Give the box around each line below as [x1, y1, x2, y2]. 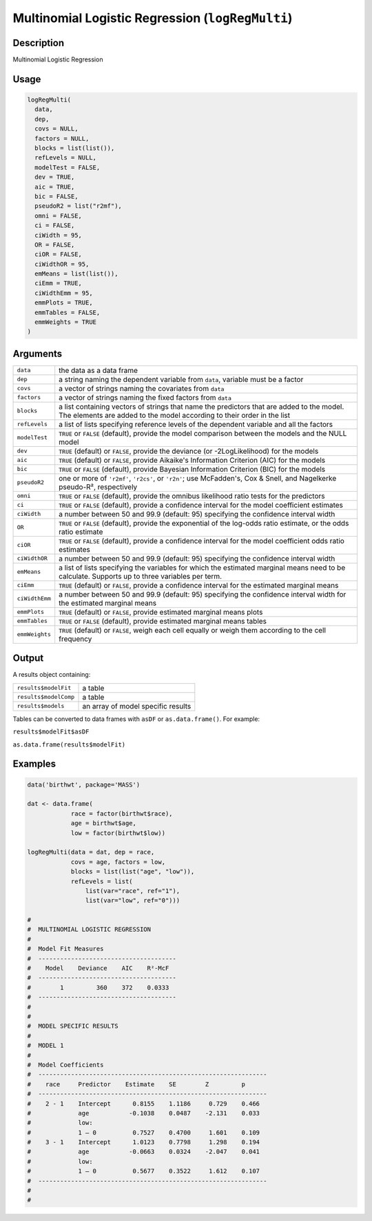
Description [12, 37, 65, 48]
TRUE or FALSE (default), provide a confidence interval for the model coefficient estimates [59, 500, 344, 510]
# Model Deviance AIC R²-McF [27, 964, 169, 972]
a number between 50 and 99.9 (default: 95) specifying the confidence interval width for [59, 589, 347, 599]
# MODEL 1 [27, 1041, 64, 1050]
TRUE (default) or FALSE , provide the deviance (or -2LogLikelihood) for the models [59, 446, 319, 456]
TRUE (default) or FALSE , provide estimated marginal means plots [59, 607, 263, 617]
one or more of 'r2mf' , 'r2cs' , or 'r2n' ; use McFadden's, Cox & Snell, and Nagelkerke [59, 473, 337, 483]
